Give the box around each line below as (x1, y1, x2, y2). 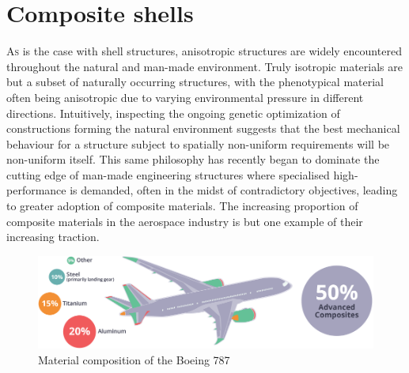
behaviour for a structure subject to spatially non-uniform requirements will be (6, 135, 390, 152)
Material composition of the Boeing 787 (38, 351, 230, 367)
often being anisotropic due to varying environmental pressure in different (6, 89, 364, 105)
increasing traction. (6, 228, 100, 245)
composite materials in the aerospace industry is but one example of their (6, 213, 363, 229)
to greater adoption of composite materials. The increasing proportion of (6, 198, 358, 214)
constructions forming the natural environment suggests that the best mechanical (6, 120, 400, 137)
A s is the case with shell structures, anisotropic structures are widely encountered (6, 43, 402, 59)
